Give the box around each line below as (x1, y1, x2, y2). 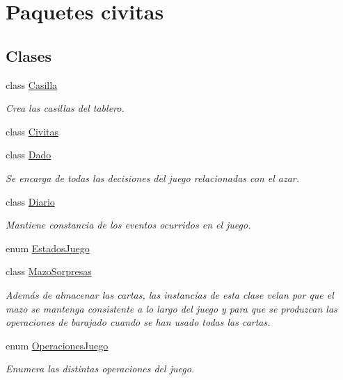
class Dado (6, 147, 51, 162)
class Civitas (6, 124, 59, 138)
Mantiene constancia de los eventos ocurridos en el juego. (6, 217, 251, 232)
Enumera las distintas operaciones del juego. (6, 361, 195, 376)
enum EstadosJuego (6, 240, 90, 255)
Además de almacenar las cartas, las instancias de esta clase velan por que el (6, 287, 334, 301)
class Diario (6, 194, 55, 208)
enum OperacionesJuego (6, 338, 109, 352)
